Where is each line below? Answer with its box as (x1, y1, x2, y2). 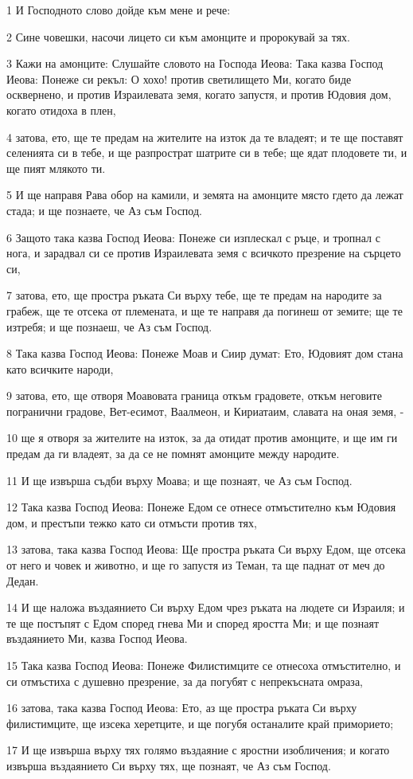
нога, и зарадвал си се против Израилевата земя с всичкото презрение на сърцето (6, 245, 401, 261)
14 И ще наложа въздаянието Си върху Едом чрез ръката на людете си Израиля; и (6, 599, 405, 616)
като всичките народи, (6, 360, 114, 377)
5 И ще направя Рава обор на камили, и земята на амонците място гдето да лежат (6, 186, 403, 203)
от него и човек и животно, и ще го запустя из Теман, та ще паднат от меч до (6, 557, 385, 573)
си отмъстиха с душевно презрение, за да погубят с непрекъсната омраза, (6, 672, 363, 689)
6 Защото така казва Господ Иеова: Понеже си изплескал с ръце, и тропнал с (6, 229, 380, 245)
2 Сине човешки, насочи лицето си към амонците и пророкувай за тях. (6, 28, 350, 45)
